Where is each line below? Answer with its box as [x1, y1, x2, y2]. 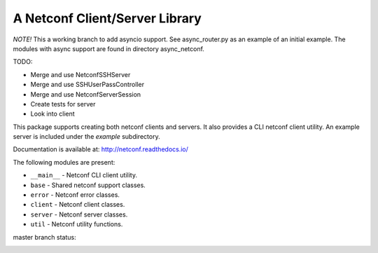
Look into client [30, 109, 75, 118]
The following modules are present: [13, 158, 115, 166]
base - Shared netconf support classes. [30, 181, 146, 189]
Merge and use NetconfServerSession [30, 90, 141, 98]
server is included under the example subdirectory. [13, 132, 160, 141]
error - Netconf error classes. [30, 191, 120, 199]
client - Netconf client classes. [30, 200, 125, 209]
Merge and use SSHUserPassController [30, 81, 145, 89]
